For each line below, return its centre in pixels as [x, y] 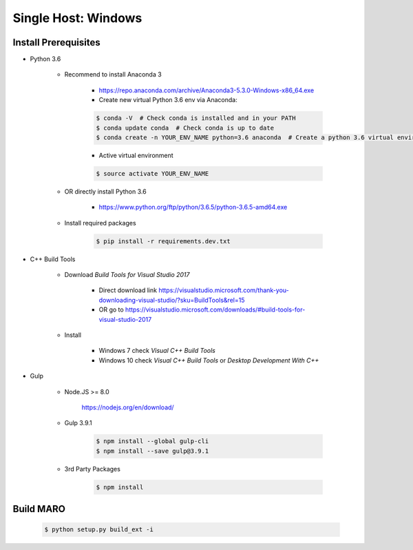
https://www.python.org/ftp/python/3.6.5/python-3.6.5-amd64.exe [193, 207]
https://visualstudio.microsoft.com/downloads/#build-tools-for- [215, 309]
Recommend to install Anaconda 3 [113, 74]
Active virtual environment [136, 155]
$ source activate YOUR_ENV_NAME [152, 173]
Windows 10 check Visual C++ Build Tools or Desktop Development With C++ [209, 360]
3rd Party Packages [92, 469]
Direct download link [128, 290]
